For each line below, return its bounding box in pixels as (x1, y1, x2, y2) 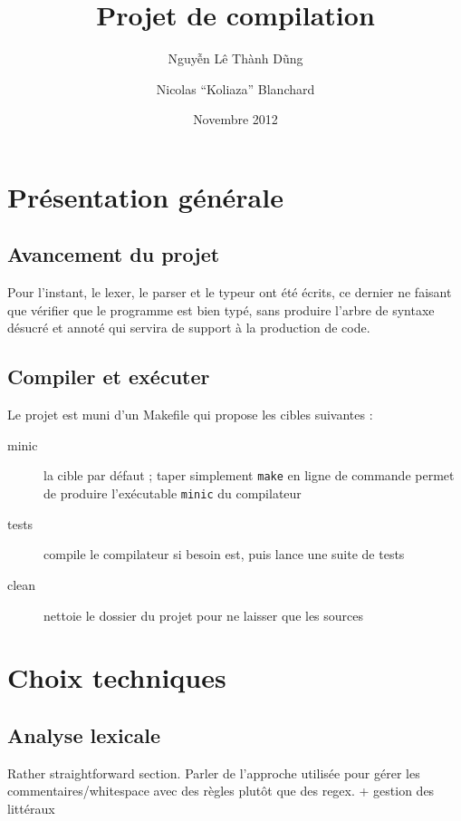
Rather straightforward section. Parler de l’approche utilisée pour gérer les (7, 763, 420, 782)
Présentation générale (7, 178, 283, 215)
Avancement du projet (7, 240, 220, 268)
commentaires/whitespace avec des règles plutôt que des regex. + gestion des (7, 781, 435, 800)
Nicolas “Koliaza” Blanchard (156, 79, 315, 98)
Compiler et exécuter (7, 362, 210, 391)
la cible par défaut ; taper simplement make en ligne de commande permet (43, 466, 455, 485)
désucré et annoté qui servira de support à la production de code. (7, 318, 370, 337)
